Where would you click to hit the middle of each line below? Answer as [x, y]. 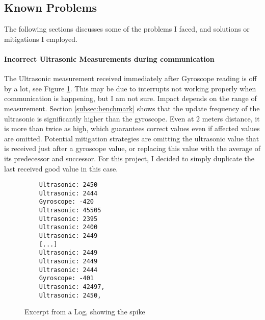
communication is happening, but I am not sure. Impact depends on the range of [130, 98]
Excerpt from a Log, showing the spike [85, 312]
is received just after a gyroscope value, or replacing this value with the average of [132, 148]
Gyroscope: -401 [67, 278]
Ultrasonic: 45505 [70, 211]
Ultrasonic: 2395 [68, 219]
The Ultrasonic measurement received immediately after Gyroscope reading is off [130, 78]
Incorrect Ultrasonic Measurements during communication [109, 58]
